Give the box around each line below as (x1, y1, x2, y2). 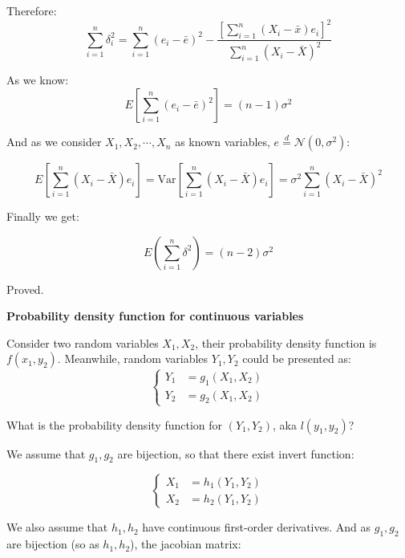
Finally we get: (6, 208, 79, 225)
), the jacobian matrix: (130, 536, 241, 552)
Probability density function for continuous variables (6, 308, 304, 324)
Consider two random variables (6, 334, 159, 351)
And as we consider (6, 133, 102, 150)
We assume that (6, 445, 86, 462)
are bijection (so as (6, 536, 99, 552)
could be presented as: (242, 350, 351, 367)
